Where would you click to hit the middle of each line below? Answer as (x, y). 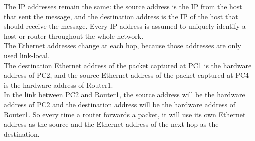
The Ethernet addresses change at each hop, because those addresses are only (123, 46)
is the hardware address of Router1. (59, 85)
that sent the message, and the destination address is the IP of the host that (121, 16)
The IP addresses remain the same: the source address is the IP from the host (123, 6)
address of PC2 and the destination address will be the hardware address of (120, 104)
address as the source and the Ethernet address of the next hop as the (111, 124)
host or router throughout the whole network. (74, 36)
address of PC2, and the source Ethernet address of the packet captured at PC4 (126, 75)
